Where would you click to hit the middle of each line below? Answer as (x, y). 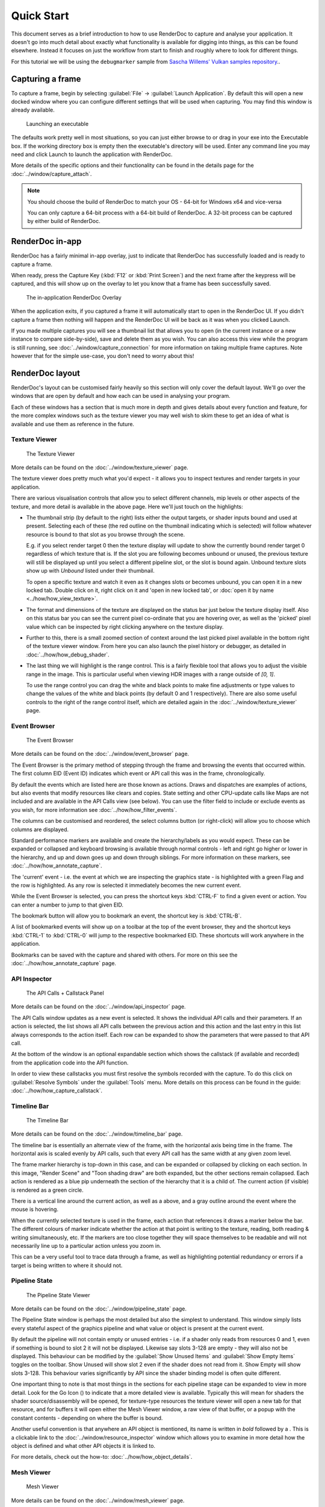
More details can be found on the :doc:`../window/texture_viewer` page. (100, 467)
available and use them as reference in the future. (73, 424)
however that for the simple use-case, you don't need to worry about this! (103, 356)
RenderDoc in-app (46, 241)
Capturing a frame (46, 79)
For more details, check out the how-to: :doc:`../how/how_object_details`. (102, 1457)
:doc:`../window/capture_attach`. (51, 174)
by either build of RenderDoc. (64, 221)
